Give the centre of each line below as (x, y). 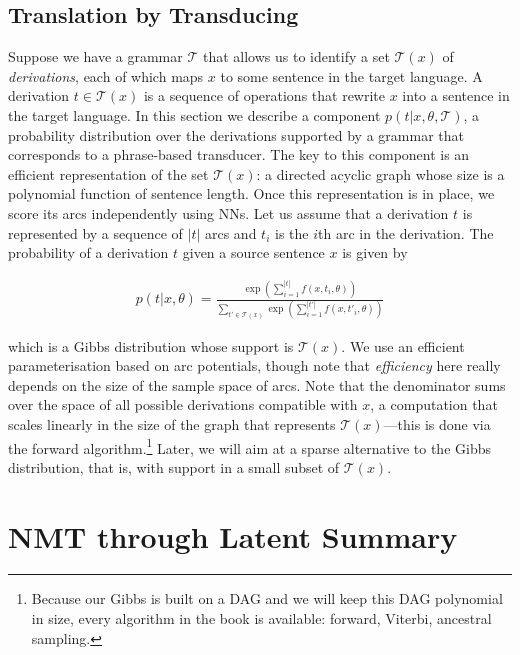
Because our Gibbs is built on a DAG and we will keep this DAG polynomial (267, 598)
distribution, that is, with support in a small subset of (174, 466)
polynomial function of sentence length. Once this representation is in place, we (251, 193)
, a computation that (434, 404)
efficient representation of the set (108, 173)
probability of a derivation (88, 252)
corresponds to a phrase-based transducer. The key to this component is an (239, 154)
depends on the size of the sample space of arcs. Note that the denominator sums (257, 384)
